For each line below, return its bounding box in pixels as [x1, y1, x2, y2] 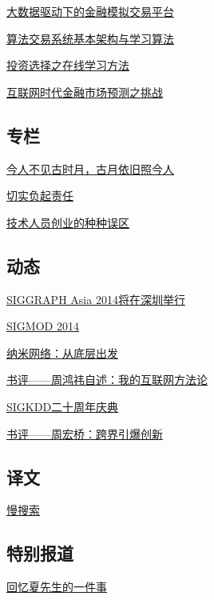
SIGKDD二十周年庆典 [6, 398, 119, 414]
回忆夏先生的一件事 [6, 578, 107, 595]
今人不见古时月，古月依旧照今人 [6, 160, 174, 177]
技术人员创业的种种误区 [6, 214, 129, 230]
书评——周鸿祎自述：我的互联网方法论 [6, 371, 208, 388]
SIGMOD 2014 [6, 318, 79, 334]
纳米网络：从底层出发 [6, 344, 118, 361]
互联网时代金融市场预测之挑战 [6, 83, 163, 100]
